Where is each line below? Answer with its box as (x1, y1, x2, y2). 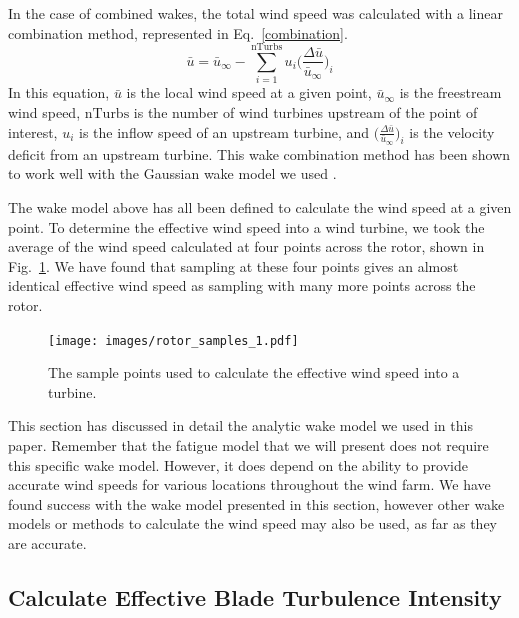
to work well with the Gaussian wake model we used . (8, 163, 337, 184)
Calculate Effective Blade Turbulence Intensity (8, 581, 502, 612)
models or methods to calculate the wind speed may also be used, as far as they (8, 513, 498, 534)
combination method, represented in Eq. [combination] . (8, 22, 348, 43)
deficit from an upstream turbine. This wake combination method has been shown (8, 143, 511, 164)
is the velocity (409, 121, 495, 142)
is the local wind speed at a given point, (126, 82, 372, 103)
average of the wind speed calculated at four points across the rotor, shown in (8, 236, 485, 257)
